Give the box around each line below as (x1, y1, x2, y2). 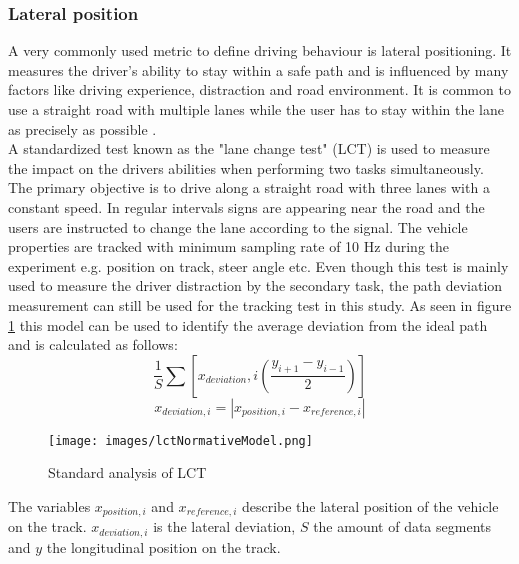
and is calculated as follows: (8, 334, 178, 355)
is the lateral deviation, (153, 516, 296, 537)
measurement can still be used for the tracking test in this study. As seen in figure (8, 294, 512, 315)
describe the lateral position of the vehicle (241, 495, 499, 516)
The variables (8, 495, 91, 516)
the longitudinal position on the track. (46, 536, 281, 557)
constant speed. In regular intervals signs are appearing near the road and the (8, 196, 485, 217)
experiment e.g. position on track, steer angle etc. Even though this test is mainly (8, 255, 509, 276)
